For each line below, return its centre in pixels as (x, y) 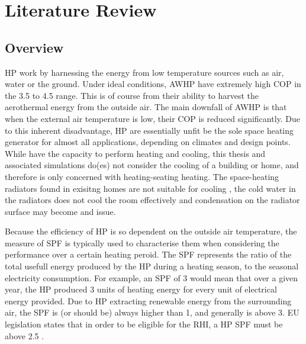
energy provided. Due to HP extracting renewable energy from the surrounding (148, 300)
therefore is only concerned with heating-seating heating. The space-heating (142, 176)
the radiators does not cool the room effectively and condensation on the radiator (152, 200)
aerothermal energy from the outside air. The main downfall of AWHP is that (146, 107)
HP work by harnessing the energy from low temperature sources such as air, (144, 72)
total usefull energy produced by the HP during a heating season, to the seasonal (152, 266)
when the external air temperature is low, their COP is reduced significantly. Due (153, 118)
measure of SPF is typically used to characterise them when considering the (142, 242)
